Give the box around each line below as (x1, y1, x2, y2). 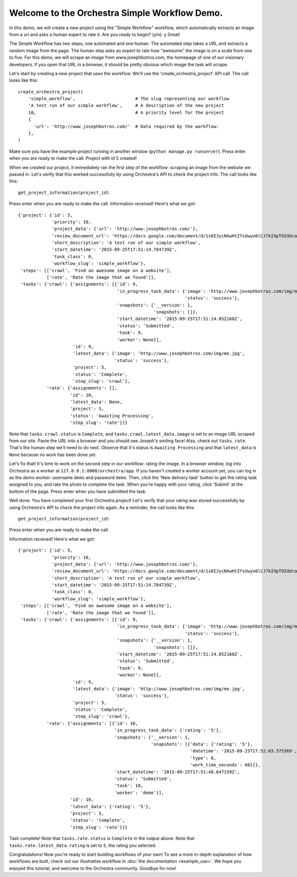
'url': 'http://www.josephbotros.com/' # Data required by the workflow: (33, 124, 219, 129)
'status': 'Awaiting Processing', (70, 413, 154, 418)
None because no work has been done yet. (9, 452, 97, 458)
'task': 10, (114, 783, 144, 788)
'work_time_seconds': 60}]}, (190, 762, 261, 768)
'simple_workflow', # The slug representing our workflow (28, 96, 230, 101)
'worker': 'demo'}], (114, 789, 164, 795)
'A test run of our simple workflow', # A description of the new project (28, 103, 224, 108)
